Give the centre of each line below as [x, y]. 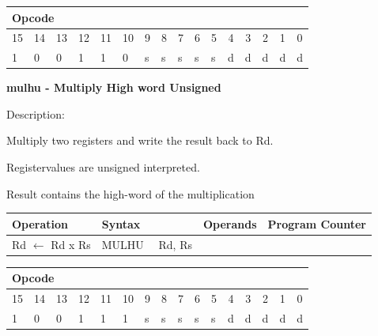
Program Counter [317, 223]
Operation [40, 223]
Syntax [121, 223]
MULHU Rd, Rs [147, 244]
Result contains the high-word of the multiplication [130, 193]
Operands [230, 223]
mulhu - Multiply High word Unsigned [114, 87]
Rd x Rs [71, 244]
